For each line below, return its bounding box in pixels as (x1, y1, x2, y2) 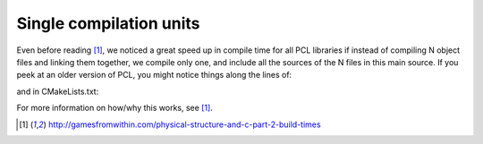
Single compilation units (16, 13, 200, 33)
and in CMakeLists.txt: (16, 86, 99, 97)
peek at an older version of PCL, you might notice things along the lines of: (16, 70, 292, 80)
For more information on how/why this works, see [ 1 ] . (16, 103, 214, 114)
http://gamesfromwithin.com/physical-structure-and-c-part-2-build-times (47, 119, 321, 130)
